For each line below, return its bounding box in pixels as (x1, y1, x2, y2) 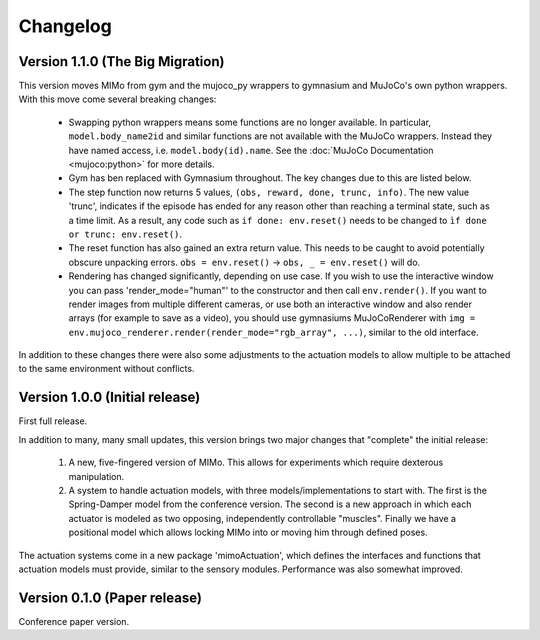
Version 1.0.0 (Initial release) (18, 389, 201, 406)
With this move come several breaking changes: (18, 93, 217, 105)
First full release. (18, 415, 88, 427)
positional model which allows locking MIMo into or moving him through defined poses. (68, 526, 429, 539)
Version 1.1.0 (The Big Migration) (18, 53, 225, 70)
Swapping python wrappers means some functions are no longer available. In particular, (68, 116, 432, 128)
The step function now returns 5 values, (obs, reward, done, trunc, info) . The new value (68, 186, 470, 198)
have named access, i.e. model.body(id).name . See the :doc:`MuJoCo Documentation (68, 144, 434, 156)
